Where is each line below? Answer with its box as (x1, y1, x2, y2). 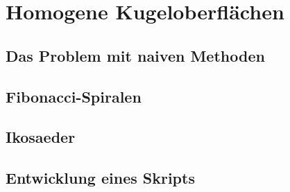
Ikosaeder (6, 126, 76, 148)
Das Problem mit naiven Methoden (6, 44, 265, 66)
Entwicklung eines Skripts (6, 167, 195, 189)
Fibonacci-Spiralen (6, 85, 142, 107)
